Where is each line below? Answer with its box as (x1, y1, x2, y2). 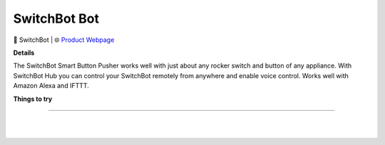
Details (13, 48, 35, 57)
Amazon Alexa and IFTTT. (13, 82, 89, 90)
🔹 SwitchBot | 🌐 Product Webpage (13, 36, 115, 44)
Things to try (13, 95, 53, 103)
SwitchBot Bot (13, 11, 100, 26)
